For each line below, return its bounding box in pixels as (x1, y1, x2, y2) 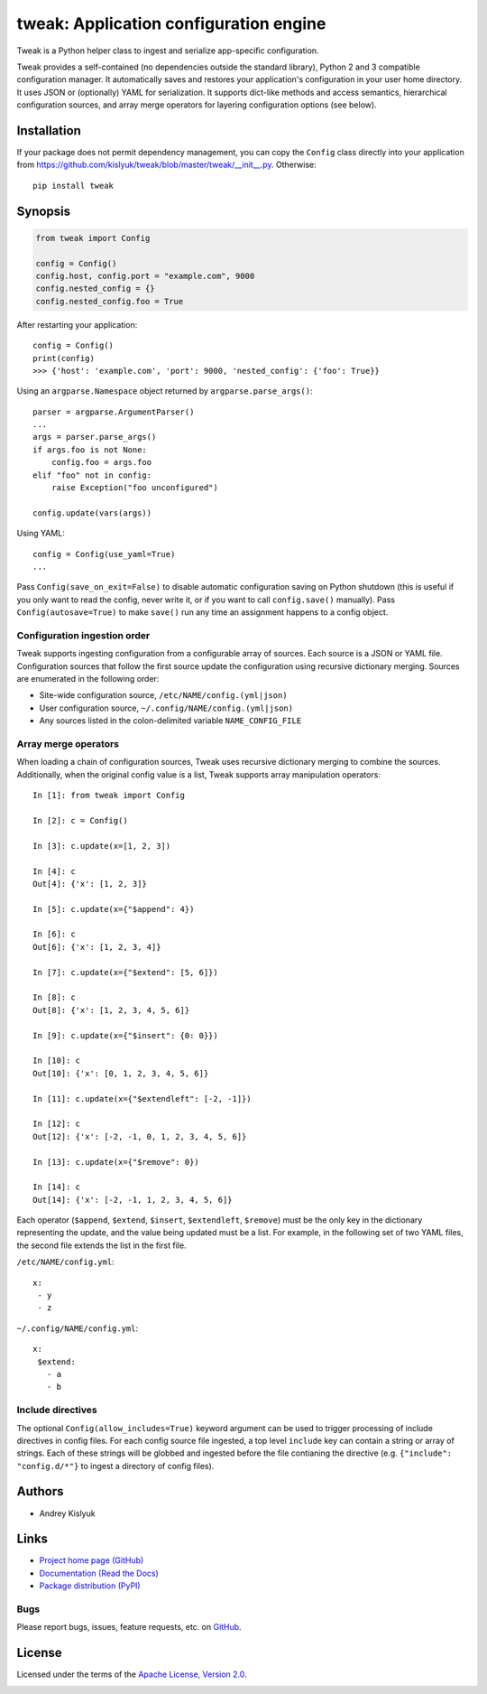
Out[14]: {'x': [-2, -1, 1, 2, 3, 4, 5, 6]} (32, 1195, 234, 1205)
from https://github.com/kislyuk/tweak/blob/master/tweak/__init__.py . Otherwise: (16, 159, 317, 171)
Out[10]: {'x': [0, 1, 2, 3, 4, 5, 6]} (32, 1068, 209, 1078)
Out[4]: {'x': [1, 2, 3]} (32, 879, 148, 889)
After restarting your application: (16, 319, 138, 330)
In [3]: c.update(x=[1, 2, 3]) (32, 841, 171, 851)
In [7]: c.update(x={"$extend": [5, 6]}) (32, 967, 218, 977)
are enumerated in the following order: (16, 674, 160, 684)
